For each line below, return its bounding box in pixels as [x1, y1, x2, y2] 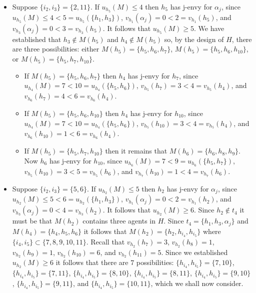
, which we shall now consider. [150, 278, 243, 288]
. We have [194, 22, 224, 33]
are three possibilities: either [12, 43, 99, 54]
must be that [12, 215, 52, 226]
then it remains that [105, 145, 167, 156]
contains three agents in [82, 215, 155, 226]
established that [12, 33, 61, 44]
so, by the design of [164, 33, 224, 44]
